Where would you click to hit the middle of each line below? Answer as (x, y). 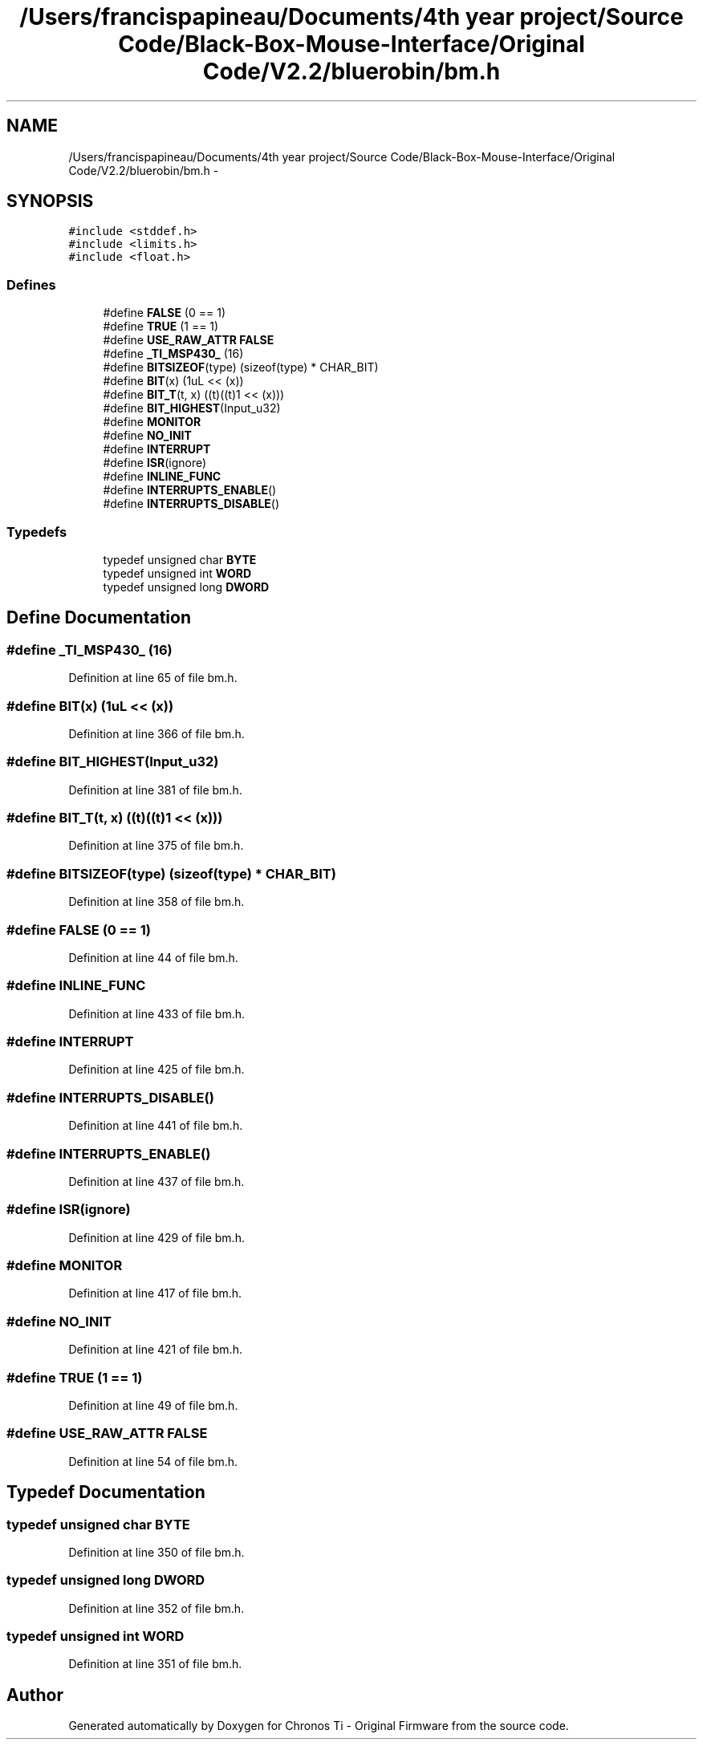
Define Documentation (99, 618)
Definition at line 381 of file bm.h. (155, 790)
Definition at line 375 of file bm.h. (156, 846)
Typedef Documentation (106, 1492)
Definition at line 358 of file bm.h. (156, 902)
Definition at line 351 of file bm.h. (155, 1664)
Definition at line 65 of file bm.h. (153, 678)
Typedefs (37, 532)
